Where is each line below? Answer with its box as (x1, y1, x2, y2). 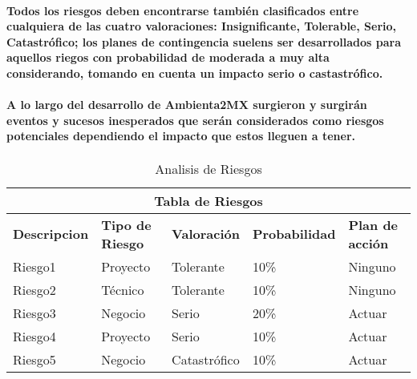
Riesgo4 (13, 326, 56, 345)
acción (348, 233, 389, 252)
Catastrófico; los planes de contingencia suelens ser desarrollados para (6, 33, 402, 50)
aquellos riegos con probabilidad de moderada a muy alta (6, 49, 330, 66)
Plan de (348, 215, 399, 234)
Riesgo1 (13, 256, 56, 276)
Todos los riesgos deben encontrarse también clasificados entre (6, 2, 359, 18)
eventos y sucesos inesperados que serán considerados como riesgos (6, 111, 384, 128)
